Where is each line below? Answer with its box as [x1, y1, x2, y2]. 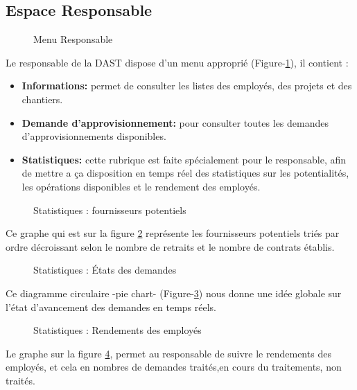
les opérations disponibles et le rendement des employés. [21, 179, 261, 193]
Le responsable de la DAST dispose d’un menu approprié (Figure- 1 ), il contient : [6, 55, 349, 69]
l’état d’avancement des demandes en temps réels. [6, 299, 217, 314]
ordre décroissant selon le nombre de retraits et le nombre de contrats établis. [6, 239, 335, 254]
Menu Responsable [33, 32, 113, 46]
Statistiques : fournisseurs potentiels [33, 202, 186, 217]
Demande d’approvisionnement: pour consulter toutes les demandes [21, 115, 329, 130]
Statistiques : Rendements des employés [33, 323, 202, 337]
